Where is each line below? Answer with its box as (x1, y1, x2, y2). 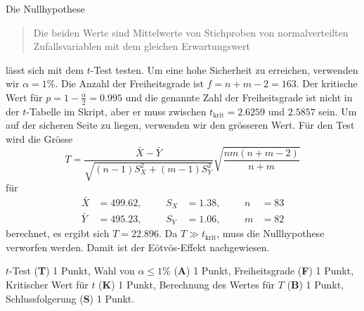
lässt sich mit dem (6, 62, 84, 77)
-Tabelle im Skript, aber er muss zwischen (26, 103, 207, 118)
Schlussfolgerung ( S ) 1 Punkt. (6, 291, 135, 305)
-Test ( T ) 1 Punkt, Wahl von (9, 263, 135, 278)
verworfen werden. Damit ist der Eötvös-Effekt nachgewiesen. (6, 239, 270, 254)
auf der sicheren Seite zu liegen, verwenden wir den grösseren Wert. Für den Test (6, 118, 355, 132)
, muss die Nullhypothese (216, 226, 325, 241)
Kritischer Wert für (6, 277, 89, 291)
